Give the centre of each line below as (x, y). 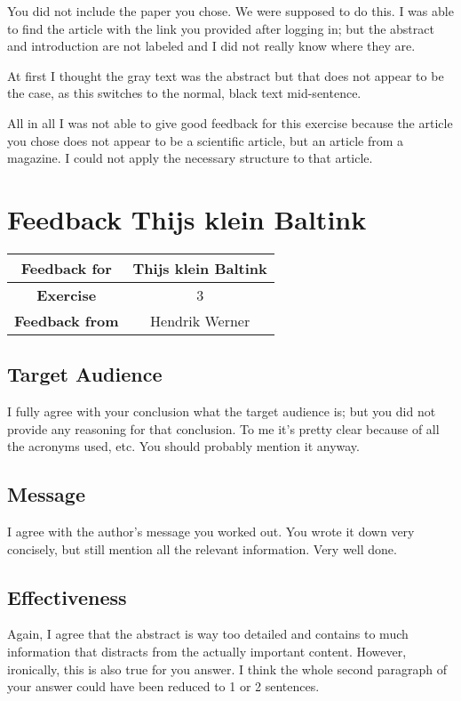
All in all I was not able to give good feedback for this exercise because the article (230, 122)
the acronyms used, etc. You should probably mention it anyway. (183, 446)
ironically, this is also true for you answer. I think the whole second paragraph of (227, 669)
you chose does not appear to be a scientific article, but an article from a (206, 140)
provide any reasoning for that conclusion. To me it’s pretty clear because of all (223, 428)
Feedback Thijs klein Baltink (187, 218)
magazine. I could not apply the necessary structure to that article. (190, 158)
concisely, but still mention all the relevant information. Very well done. (202, 548)
